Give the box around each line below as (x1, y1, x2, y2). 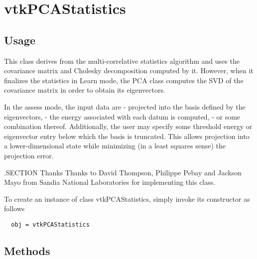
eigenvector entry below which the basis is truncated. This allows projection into (4, 130, 250, 141)
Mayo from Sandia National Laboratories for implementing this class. (4, 177, 216, 187)
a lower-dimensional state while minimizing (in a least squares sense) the (4, 140, 226, 151)
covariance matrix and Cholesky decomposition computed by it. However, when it (4, 65, 254, 76)
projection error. (4, 150, 54, 160)
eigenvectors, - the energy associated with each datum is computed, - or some (4, 111, 241, 122)
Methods (4, 243, 50, 258)
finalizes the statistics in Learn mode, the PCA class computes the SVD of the (4, 75, 244, 85)
